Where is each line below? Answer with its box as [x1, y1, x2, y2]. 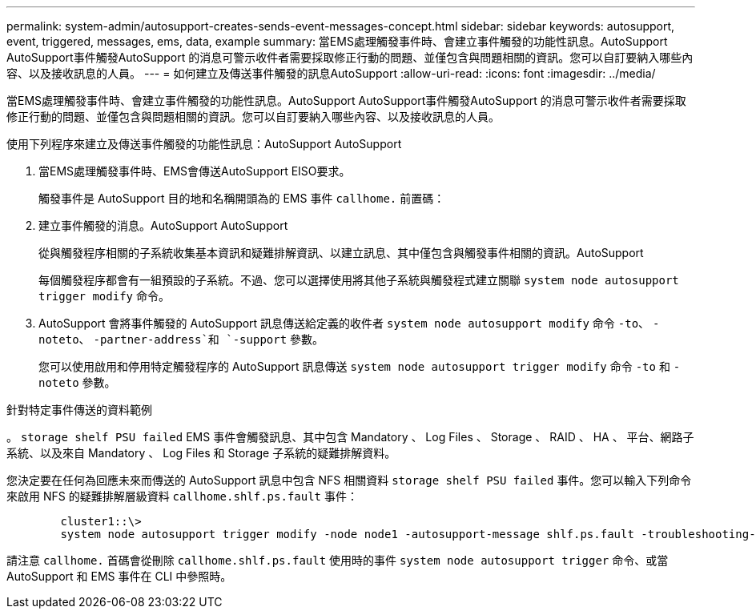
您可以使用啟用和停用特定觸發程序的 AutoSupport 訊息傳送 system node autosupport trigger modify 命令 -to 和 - [38, 360, 681, 373]
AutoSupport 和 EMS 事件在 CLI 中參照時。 [6, 569, 232, 583]
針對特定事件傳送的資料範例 [6, 403, 152, 416]
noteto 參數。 [38, 376, 116, 389]
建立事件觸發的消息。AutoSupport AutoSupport [38, 219, 288, 232]
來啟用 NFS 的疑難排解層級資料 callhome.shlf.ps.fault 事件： [6, 489, 358, 503]
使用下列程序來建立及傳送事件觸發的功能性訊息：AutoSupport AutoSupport [6, 137, 402, 151]
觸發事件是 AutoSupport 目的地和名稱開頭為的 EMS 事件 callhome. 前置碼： [38, 191, 445, 205]
